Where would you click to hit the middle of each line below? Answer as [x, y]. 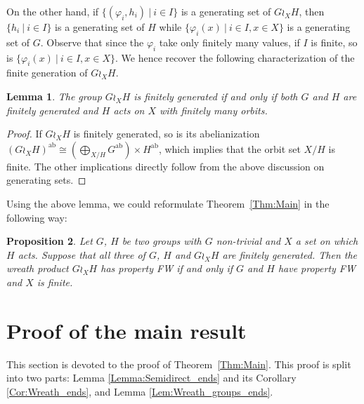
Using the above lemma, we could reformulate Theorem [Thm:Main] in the [168, 203]
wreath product [38, 268]
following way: [37, 217]
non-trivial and [248, 241]
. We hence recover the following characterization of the [235, 57]
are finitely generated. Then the [290, 254]
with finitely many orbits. [214, 110]
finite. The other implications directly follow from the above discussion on [165, 166]
